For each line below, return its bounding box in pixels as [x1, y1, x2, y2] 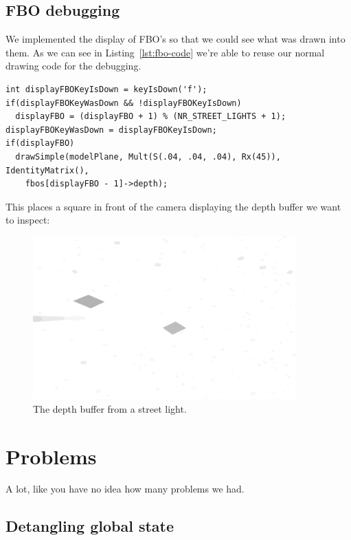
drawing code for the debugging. [5, 58, 141, 73]
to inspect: [5, 213, 50, 227]
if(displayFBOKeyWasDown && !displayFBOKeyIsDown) [5, 98, 242, 108]
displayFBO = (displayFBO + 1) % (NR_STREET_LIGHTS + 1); [15, 111, 286, 122]
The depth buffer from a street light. [33, 401, 187, 415]
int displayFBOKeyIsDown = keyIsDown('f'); [5, 84, 207, 94]
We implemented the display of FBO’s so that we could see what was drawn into [5, 32, 346, 46]
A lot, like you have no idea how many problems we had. [5, 482, 245, 496]
